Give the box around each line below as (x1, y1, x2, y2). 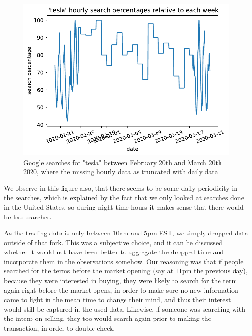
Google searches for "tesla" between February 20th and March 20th (23, 157, 222, 167)
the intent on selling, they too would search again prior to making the (4, 313, 211, 323)
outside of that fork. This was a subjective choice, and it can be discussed (4, 237, 222, 247)
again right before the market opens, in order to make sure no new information (4, 285, 238, 295)
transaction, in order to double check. (4, 323, 115, 333)
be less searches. (4, 211, 52, 221)
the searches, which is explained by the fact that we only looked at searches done (4, 192, 244, 202)
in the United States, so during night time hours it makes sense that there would (4, 202, 244, 212)
